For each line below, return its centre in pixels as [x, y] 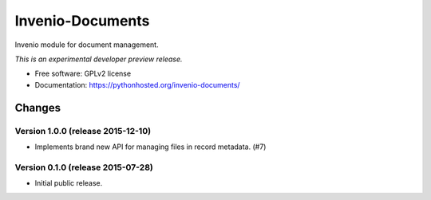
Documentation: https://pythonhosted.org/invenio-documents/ [137, 84]
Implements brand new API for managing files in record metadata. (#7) [150, 147]
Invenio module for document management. [87, 45]
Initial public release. [69, 183]
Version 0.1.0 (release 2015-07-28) [84, 167]
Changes [38, 108]
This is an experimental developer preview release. [99, 59]
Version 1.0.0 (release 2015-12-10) [83, 131]
